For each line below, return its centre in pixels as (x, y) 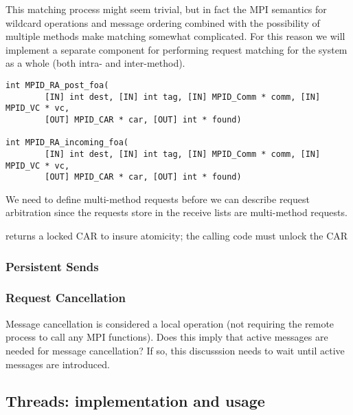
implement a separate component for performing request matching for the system (176, 49)
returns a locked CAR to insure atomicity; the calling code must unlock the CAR (177, 236)
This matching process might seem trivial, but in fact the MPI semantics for (166, 9)
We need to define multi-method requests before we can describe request (158, 199)
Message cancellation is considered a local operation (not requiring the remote (170, 323)
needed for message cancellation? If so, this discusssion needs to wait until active (175, 350)
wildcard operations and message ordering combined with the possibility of (163, 22)
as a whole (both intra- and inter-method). (95, 63)
